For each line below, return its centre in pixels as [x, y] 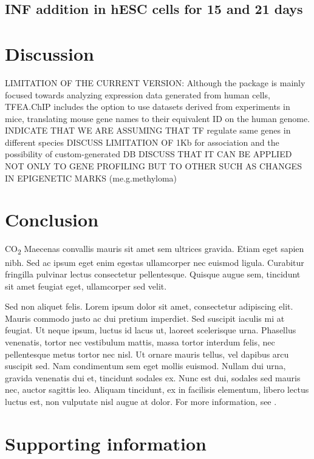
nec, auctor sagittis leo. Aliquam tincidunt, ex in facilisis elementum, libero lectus [157, 389]
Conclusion [52, 219]
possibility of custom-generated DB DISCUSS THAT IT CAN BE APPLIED [148, 154]
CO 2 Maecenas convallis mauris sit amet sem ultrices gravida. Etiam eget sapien [155, 250]
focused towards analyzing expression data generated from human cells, [138, 94]
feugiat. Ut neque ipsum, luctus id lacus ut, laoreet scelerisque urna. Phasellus [151, 330]
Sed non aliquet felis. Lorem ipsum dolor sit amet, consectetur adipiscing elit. [149, 306]
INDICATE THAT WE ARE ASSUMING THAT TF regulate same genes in [148, 130]
